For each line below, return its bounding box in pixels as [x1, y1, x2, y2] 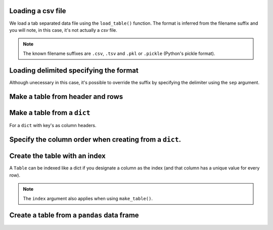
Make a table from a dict [9, 108, 90, 117]
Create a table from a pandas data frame [9, 211, 139, 219]
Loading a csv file [9, 7, 66, 15]
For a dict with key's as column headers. [9, 122, 97, 128]
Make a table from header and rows [9, 92, 123, 101]
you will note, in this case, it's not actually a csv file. [9, 27, 117, 33]
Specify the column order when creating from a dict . [9, 135, 181, 144]
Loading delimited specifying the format [9, 66, 139, 75]
